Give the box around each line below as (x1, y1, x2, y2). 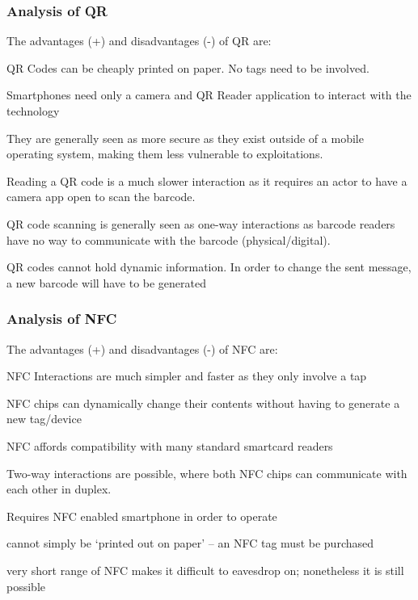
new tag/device (6, 410, 82, 427)
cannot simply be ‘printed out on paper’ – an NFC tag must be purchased (6, 535, 374, 552)
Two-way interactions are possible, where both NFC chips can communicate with (6, 464, 407, 481)
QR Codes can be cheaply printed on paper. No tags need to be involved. (6, 59, 369, 76)
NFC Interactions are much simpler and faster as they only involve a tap (6, 367, 367, 384)
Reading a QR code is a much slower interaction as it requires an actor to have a (6, 172, 407, 189)
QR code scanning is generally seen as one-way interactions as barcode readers (6, 215, 395, 232)
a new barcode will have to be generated (6, 274, 207, 291)
